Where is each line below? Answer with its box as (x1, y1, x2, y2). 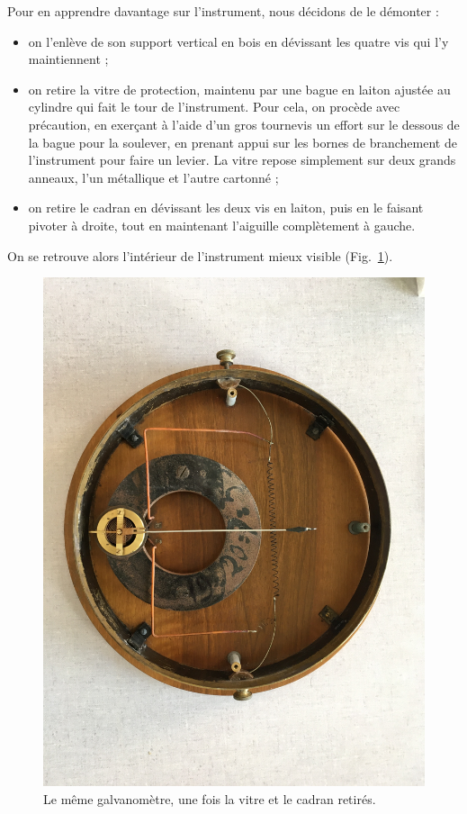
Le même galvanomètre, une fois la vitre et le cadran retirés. (43, 790, 376, 809)
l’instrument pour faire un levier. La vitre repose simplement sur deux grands (28, 150, 456, 169)
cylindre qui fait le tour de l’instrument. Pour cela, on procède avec (28, 97, 400, 116)
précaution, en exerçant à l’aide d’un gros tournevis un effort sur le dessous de (28, 114, 460, 133)
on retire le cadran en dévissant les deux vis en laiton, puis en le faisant (28, 198, 424, 217)
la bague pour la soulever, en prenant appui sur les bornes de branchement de (28, 132, 457, 151)
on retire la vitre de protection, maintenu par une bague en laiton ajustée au (28, 79, 451, 98)
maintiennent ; (28, 50, 109, 68)
